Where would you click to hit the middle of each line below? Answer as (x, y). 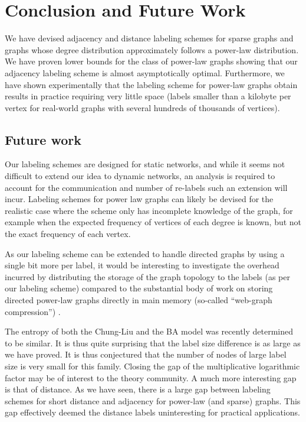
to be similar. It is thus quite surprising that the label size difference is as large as (153, 343)
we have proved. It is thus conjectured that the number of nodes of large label (146, 354)
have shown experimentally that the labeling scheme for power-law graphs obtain (151, 84)
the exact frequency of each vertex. (68, 234)
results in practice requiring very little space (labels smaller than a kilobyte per (148, 96)
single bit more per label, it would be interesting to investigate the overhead (142, 265)
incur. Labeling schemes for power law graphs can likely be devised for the (139, 199)
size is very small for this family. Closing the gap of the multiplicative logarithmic (152, 366)
